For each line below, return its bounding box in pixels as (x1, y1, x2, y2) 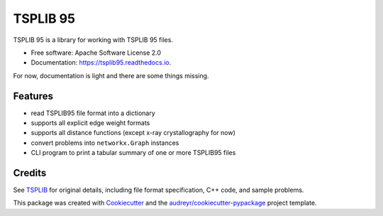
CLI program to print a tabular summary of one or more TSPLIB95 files (30, 148, 236, 157)
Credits (13, 167, 47, 179)
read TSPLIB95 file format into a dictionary (30, 109, 155, 117)
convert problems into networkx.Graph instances (30, 139, 179, 147)
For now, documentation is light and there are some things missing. (13, 71, 209, 80)
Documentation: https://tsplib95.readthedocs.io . (30, 58, 172, 67)
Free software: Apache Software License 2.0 (30, 48, 162, 57)
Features (13, 90, 53, 102)
